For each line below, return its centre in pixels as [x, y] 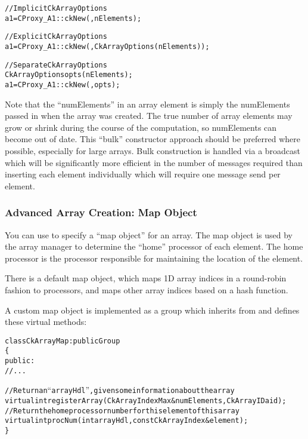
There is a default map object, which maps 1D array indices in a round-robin [146, 278]
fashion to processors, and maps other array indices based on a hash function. [147, 289]
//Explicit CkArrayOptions [56, 37]
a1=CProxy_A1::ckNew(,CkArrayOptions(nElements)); [107, 46]
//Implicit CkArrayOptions [56, 8]
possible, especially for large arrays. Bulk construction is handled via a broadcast [153, 150]
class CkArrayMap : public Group [63, 341]
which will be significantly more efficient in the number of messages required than [154, 162]
